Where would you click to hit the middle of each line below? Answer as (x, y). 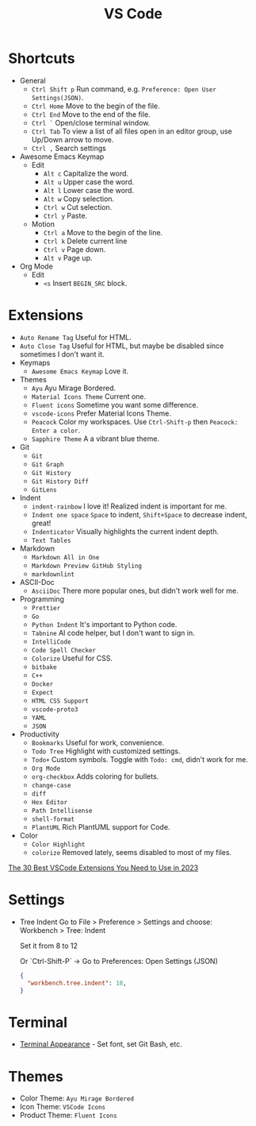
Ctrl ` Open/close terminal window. (91, 122)
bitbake (44, 667)
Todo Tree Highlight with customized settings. (106, 751)
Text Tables (51, 540)
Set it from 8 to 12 (48, 946)
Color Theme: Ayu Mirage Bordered (77, 1098)
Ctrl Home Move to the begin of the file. (96, 106)
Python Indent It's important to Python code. (104, 624)
